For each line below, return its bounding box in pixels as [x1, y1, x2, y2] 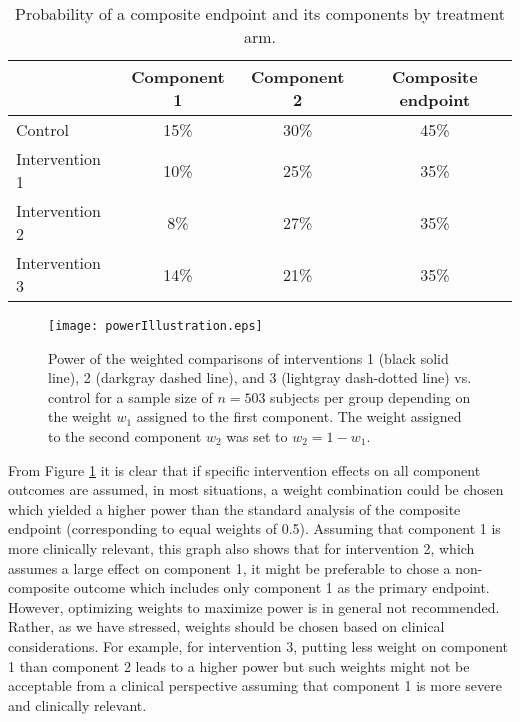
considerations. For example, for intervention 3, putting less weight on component [8, 635, 509, 656]
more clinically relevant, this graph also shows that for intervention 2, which [8, 538, 475, 558]
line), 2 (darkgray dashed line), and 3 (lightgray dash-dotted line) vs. [48, 367, 472, 388]
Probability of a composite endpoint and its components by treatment [15, 2, 505, 25]
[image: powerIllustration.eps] [48, 319, 263, 333]
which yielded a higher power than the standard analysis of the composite [8, 498, 461, 519]
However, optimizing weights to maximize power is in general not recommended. [8, 596, 500, 617]
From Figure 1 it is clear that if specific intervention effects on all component [8, 459, 481, 480]
